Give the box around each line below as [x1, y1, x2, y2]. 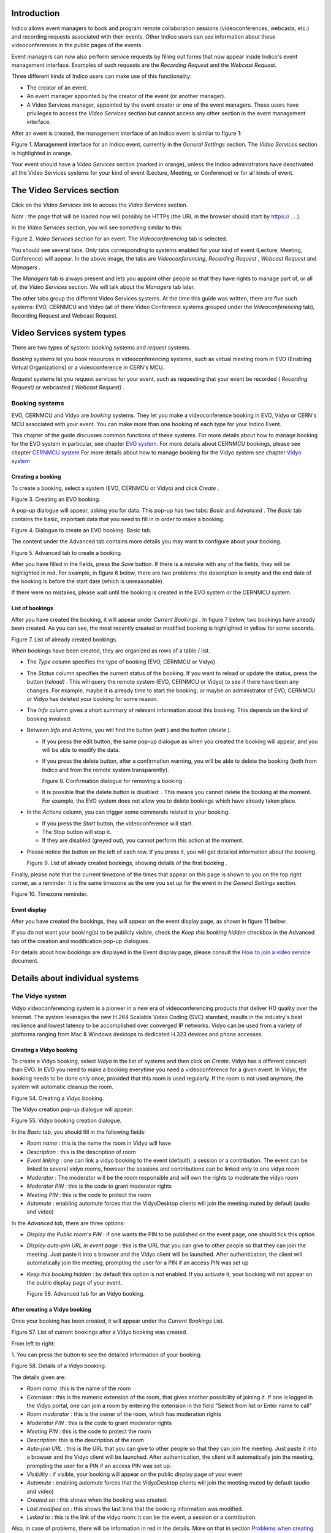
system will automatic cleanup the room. [11, 1083, 113, 1091]
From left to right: [11, 1340, 55, 1347]
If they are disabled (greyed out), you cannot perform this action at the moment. [42, 837, 244, 844]
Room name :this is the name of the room [26, 1385, 131, 1392]
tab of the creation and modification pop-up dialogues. [11, 937, 150, 944]
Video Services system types [11, 328, 126, 338]
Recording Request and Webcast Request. [11, 312, 118, 319]
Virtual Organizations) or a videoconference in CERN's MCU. [11, 364, 165, 371]
